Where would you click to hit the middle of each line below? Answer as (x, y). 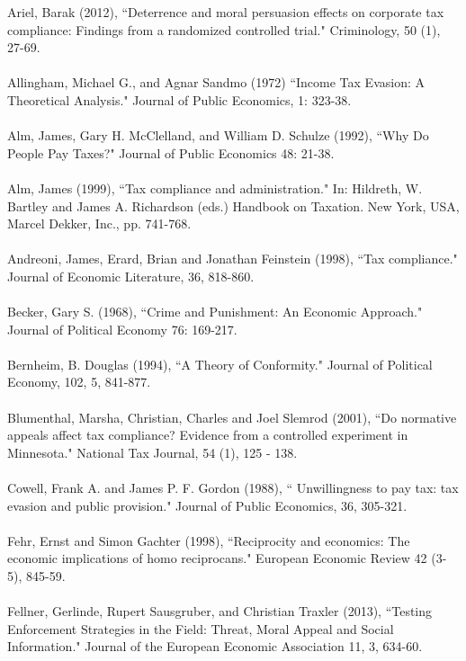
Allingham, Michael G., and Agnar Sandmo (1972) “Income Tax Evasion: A (216, 82)
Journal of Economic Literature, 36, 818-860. (131, 276)
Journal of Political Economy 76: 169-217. (122, 329)
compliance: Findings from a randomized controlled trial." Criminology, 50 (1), (224, 29)
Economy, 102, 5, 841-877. (79, 382)
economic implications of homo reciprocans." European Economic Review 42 (217, 558)
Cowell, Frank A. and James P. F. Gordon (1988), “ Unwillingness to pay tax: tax (233, 488)
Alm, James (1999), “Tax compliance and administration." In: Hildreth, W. (215, 188)
